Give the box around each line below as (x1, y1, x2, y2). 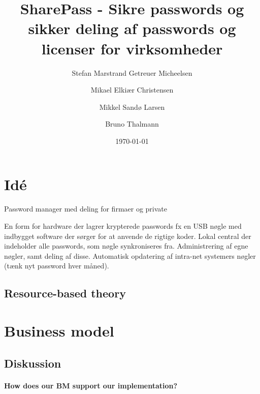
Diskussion (4, 355, 61, 371)
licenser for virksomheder (41, 38, 223, 58)
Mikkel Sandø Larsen (99, 101, 165, 112)
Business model (4, 320, 114, 341)
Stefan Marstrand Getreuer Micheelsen (72, 67, 192, 78)
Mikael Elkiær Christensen (90, 84, 174, 95)
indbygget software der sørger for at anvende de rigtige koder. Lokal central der (4, 230, 251, 241)
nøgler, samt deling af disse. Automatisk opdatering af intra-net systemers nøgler (4, 250, 256, 261)
